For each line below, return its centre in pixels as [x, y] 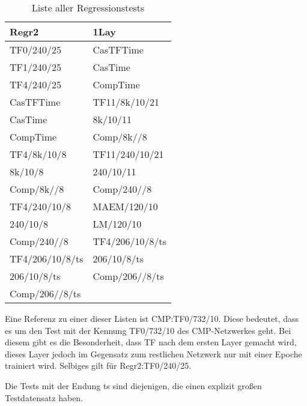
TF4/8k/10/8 [38, 154]
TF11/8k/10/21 [126, 102]
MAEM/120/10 [125, 206]
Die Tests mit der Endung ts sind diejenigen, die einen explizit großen [133, 385]
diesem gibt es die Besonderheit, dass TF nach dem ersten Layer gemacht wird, [151, 342]
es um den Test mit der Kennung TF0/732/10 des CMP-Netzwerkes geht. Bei [148, 330]
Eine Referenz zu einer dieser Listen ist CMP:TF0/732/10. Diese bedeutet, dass [152, 318]
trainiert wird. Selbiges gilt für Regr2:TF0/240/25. [98, 365]
